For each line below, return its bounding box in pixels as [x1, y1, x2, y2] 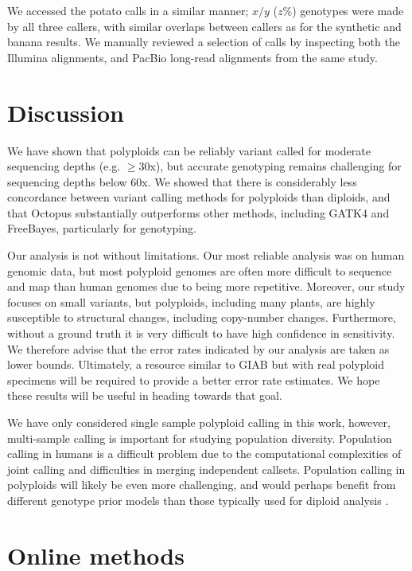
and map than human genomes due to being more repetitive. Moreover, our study [7, 278, 406, 295]
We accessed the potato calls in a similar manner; [7, 2, 249, 18]
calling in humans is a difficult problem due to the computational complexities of [7, 445, 402, 462]
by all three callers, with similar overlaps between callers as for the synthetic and [7, 18, 402, 34]
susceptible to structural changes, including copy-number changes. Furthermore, [7, 309, 396, 326]
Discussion [7, 96, 124, 128]
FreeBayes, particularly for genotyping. [7, 220, 196, 237]
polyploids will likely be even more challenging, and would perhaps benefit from [7, 476, 396, 493]
